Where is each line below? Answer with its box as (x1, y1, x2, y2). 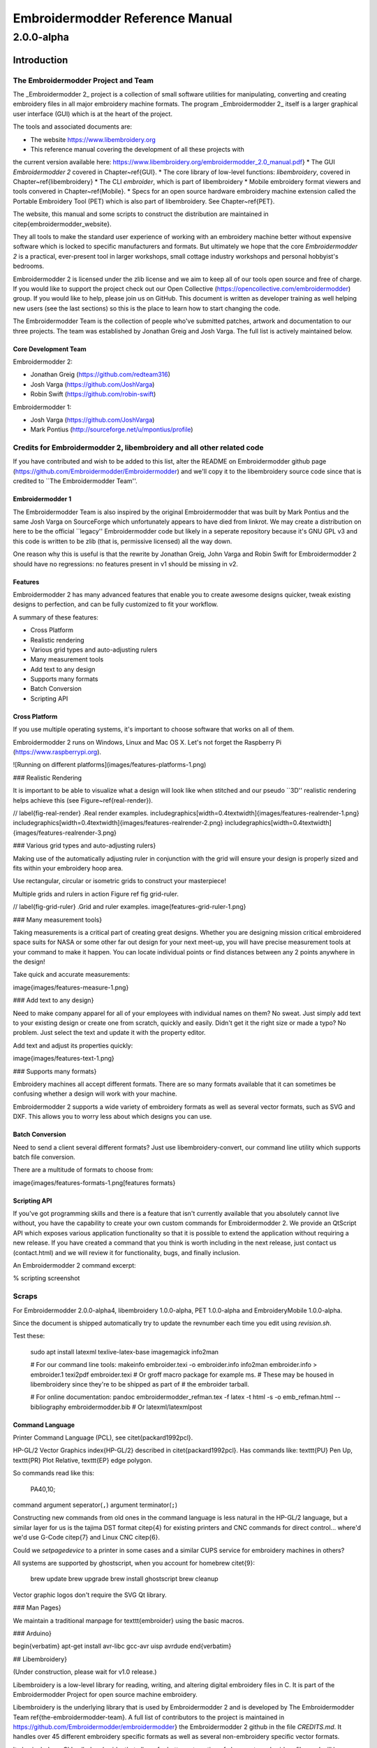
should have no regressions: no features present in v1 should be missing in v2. (13, 559, 239, 568)
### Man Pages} (13, 1603, 62, 1612)
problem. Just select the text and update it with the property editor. (13, 1029, 206, 1037)
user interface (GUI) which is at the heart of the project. (13, 109, 172, 118)
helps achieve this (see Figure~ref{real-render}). (13, 796, 154, 804)
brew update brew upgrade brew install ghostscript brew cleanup (30, 1575, 219, 1583)
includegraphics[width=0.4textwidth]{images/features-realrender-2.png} (13, 819, 223, 827)
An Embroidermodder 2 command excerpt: (13, 1261, 136, 1270)
